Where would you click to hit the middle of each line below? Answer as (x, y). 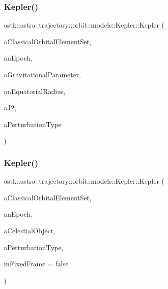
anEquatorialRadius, (35, 91)
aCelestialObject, (30, 230)
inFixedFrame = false (36, 264)
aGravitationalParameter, (42, 74)
